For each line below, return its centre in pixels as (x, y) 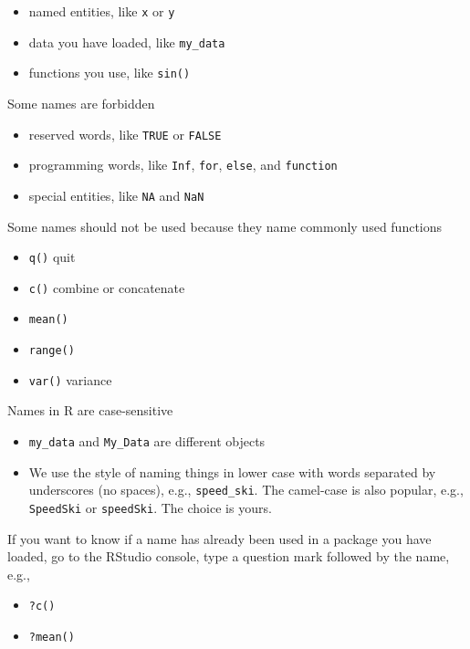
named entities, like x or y (102, 11)
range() (52, 351)
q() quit (52, 257)
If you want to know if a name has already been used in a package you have (219, 538)
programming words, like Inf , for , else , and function (183, 165)
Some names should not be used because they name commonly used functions (225, 226)
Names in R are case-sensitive (90, 410)
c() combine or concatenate (107, 287)
